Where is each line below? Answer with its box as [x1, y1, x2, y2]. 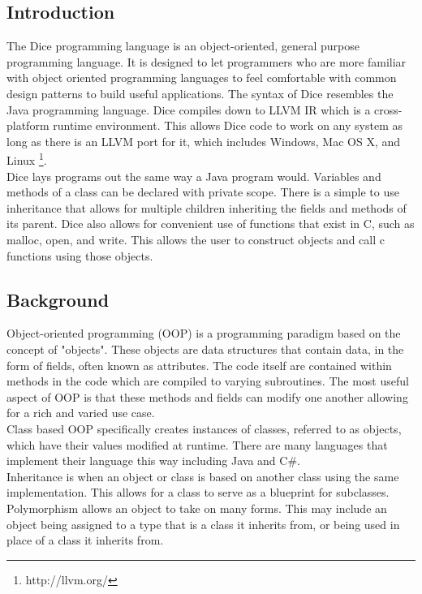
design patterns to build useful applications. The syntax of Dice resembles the [6, 84, 394, 101]
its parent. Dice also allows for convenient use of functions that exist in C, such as [6, 215, 415, 232]
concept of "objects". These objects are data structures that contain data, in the [6, 340, 404, 357]
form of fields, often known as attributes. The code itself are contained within [6, 356, 392, 373]
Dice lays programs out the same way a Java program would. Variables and [6, 167, 381, 184]
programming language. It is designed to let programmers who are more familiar [6, 53, 407, 70]
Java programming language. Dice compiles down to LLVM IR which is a [6, 101, 371, 118]
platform [6, 117, 50, 134]
